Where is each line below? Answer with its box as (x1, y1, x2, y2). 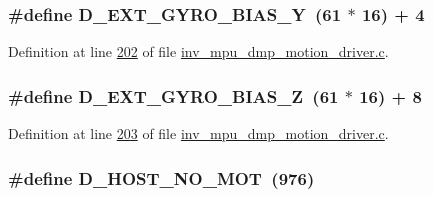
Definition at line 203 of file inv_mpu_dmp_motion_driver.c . (8, 123, 389, 144)
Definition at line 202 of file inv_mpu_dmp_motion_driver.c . (8, 41, 389, 62)
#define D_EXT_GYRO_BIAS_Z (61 (8, 83, 339, 108)
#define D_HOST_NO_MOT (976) (8, 165, 315, 190)
